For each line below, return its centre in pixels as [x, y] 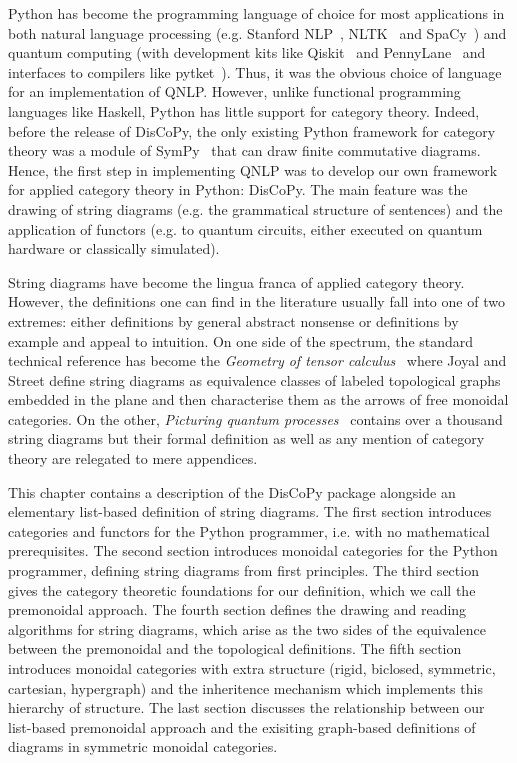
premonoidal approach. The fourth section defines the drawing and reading [237, 609]
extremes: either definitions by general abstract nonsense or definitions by [233, 320]
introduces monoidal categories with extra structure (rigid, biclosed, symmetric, [252, 668]
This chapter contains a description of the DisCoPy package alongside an [232, 491]
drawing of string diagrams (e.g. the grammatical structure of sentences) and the [255, 208]
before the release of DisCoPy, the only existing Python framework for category [252, 130]
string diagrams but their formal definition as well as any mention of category [246, 438]
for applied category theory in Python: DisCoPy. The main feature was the [238, 189]
